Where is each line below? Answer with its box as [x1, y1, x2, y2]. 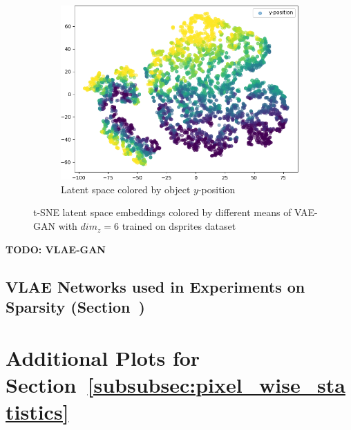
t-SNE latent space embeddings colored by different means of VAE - [33, 205, 318, 219]
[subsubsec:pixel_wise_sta [87, 370, 345, 398]
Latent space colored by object [61, 182, 191, 196]
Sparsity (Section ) [6, 296, 145, 317]
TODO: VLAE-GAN [6, 242, 106, 256]
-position [198, 182, 236, 196]
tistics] [6, 397, 69, 425]
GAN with [33, 219, 77, 233]
